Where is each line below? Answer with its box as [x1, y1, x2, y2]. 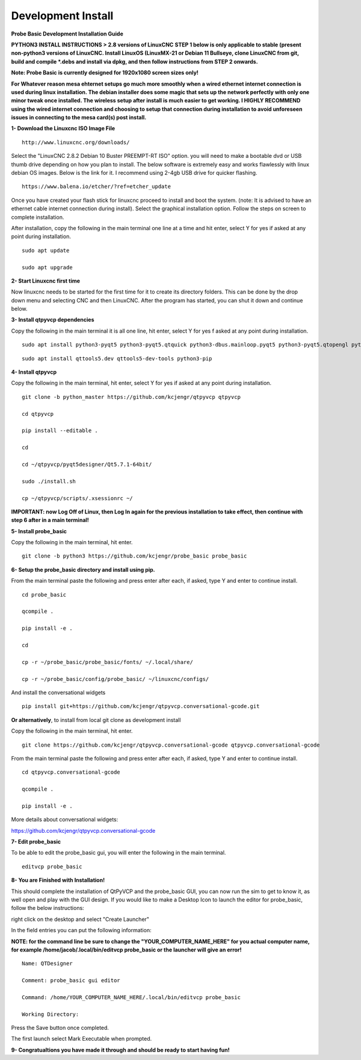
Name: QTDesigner [22, 960, 73, 967]
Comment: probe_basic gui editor [22, 977, 120, 984]
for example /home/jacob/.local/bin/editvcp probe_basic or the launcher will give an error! [11, 946, 242, 953]
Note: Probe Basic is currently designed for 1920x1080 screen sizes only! [11, 69, 199, 77]
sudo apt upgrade [22, 264, 73, 271]
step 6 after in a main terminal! [11, 516, 90, 524]
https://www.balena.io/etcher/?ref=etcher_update [22, 183, 171, 190]
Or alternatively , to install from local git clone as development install [11, 716, 181, 723]
